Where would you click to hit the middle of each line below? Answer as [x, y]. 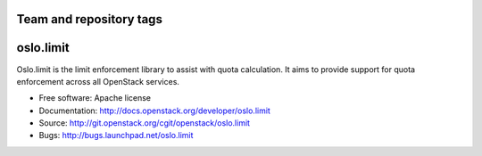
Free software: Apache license [95, 98]
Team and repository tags [89, 19]
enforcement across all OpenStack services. [98, 81]
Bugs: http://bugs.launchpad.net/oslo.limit [116, 135]
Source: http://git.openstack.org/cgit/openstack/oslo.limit [144, 123]
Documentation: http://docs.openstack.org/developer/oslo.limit [155, 111]
